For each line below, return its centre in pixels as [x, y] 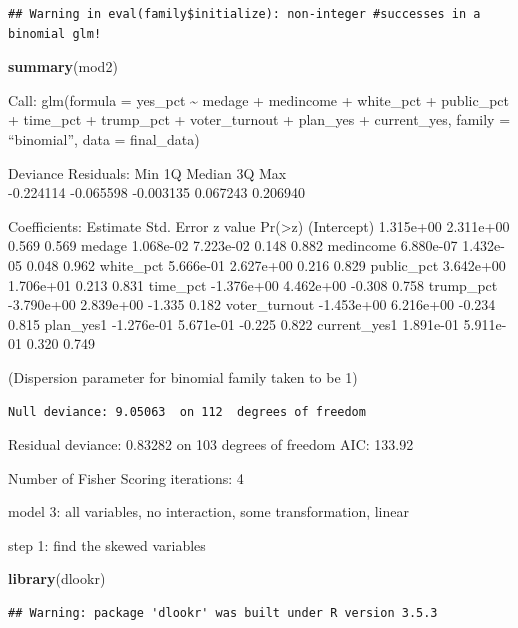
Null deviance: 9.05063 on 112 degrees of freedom [187, 411]
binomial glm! [55, 33]
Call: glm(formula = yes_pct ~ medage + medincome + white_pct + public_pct [258, 99]
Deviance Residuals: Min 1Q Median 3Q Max [147, 172]
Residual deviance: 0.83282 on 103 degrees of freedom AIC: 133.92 [211, 444]
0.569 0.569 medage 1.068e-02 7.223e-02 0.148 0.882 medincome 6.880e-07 [233, 245]
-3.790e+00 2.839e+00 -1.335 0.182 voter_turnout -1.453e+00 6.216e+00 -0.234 [252, 304]
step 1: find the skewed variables [107, 544]
